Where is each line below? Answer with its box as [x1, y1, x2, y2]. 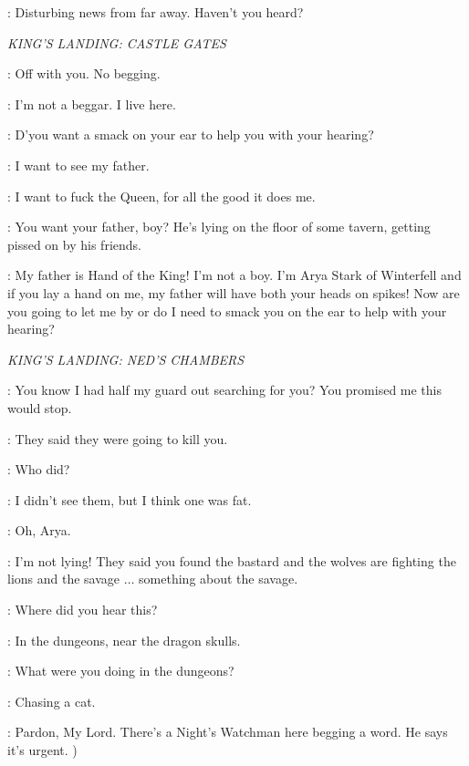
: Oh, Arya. [7, 521, 71, 540]
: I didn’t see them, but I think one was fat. [7, 490, 252, 509]
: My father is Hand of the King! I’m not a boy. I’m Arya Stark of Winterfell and [7, 265, 462, 285]
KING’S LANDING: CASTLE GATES [7, 33, 226, 52]
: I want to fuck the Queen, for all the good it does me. [7, 186, 316, 205]
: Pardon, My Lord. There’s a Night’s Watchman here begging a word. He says [7, 722, 448, 741]
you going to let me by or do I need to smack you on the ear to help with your [7, 301, 447, 320]
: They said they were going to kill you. [7, 429, 228, 448]
